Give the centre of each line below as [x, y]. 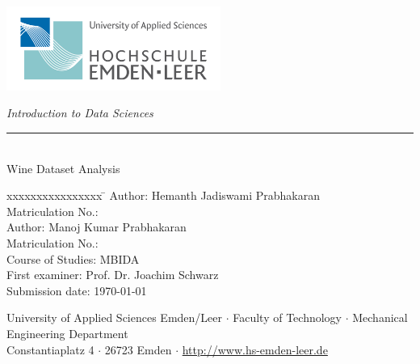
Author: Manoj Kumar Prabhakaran [97, 227]
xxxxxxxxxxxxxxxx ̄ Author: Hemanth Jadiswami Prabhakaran [163, 195]
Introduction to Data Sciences [80, 113]
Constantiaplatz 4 [50, 349]
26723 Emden [138, 349]
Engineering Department [67, 333]
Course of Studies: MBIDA [73, 258]
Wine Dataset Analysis [63, 168]
